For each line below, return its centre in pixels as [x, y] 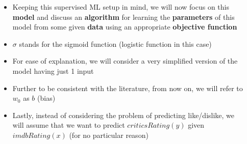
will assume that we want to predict [69, 125]
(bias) [46, 98]
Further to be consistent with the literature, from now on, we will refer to [128, 88]
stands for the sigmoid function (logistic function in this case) [115, 44]
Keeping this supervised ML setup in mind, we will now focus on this [121, 7]
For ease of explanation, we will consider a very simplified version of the [125, 61]
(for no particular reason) [109, 135]
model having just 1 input [53, 70]
